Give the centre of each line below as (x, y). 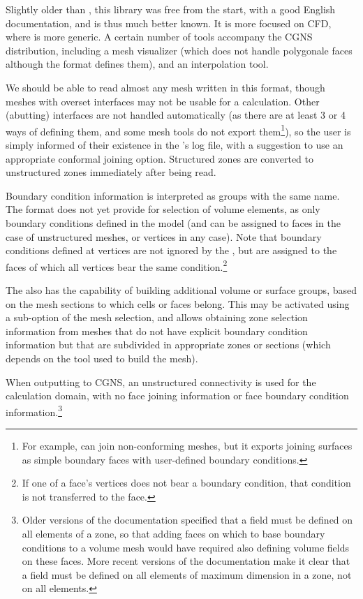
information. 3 (34, 411)
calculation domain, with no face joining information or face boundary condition (177, 395)
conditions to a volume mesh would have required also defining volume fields (186, 547)
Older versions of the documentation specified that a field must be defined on (187, 520)
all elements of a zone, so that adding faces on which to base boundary (173, 533)
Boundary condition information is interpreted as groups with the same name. (173, 195)
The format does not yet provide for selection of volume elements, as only (163, 209)
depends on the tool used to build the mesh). (102, 358)
